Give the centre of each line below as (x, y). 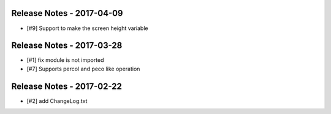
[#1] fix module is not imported (65, 60)
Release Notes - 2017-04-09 (67, 13)
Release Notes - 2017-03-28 (67, 46)
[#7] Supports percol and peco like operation (83, 69)
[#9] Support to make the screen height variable (87, 28)
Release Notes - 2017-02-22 (67, 86)
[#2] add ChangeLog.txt (57, 101)
